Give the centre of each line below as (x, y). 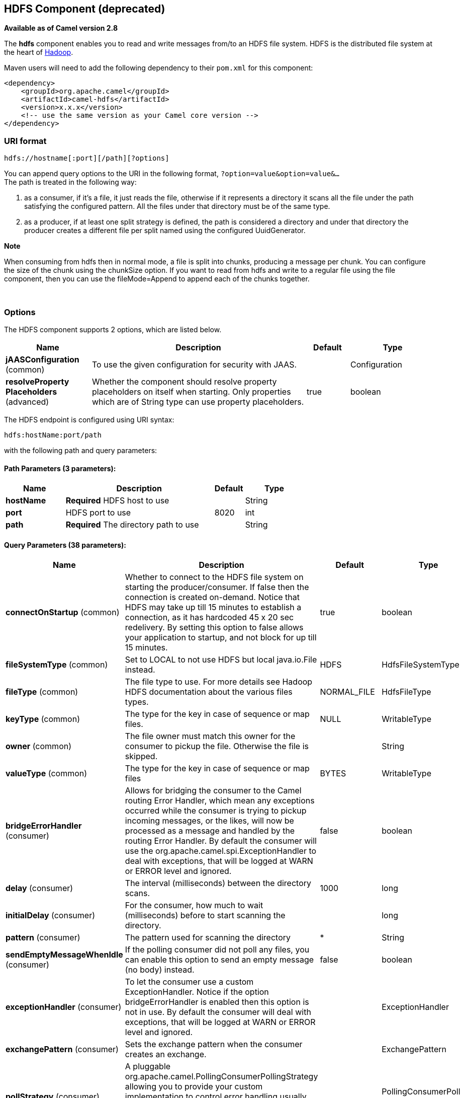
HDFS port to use (98, 513)
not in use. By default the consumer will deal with (218, 1012)
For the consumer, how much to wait (194, 905)
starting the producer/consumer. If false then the (217, 587)
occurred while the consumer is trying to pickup (216, 811)
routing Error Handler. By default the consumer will (221, 841)
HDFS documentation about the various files (209, 692)
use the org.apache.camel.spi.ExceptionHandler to (221, 851)
